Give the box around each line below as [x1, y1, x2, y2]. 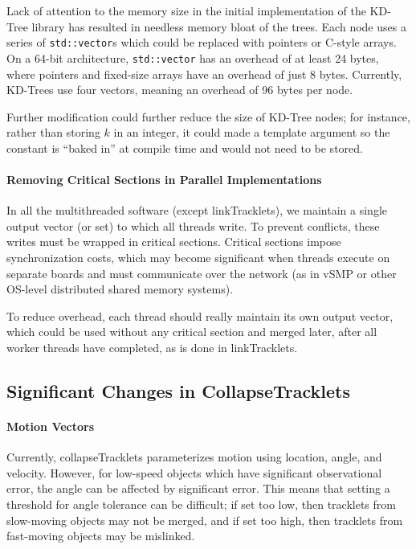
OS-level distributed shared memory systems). [6, 281, 234, 297]
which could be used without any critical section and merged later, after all [6, 323, 377, 340]
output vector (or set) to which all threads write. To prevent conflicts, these [6, 217, 380, 234]
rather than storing [6, 124, 100, 141]
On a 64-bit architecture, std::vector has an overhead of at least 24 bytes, [6, 49, 379, 66]
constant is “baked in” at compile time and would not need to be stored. [6, 139, 363, 156]
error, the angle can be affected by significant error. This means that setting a [6, 480, 390, 497]
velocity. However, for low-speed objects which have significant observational [6, 464, 382, 481]
